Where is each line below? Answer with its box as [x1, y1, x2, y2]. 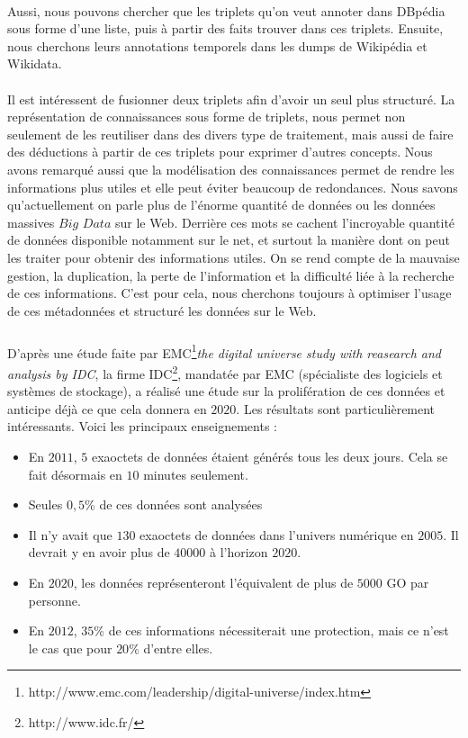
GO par [386, 572, 429, 591]
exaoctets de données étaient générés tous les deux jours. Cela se [92, 446, 448, 465]
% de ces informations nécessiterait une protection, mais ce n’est [94, 621, 449, 640]
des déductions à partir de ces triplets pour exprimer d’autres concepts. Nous [7, 142, 433, 161]
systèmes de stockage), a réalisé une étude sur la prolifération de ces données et [7, 382, 445, 400]
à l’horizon [210, 543, 268, 562]
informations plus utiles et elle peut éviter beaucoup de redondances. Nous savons [7, 177, 458, 196]
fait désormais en [28, 464, 122, 483]
